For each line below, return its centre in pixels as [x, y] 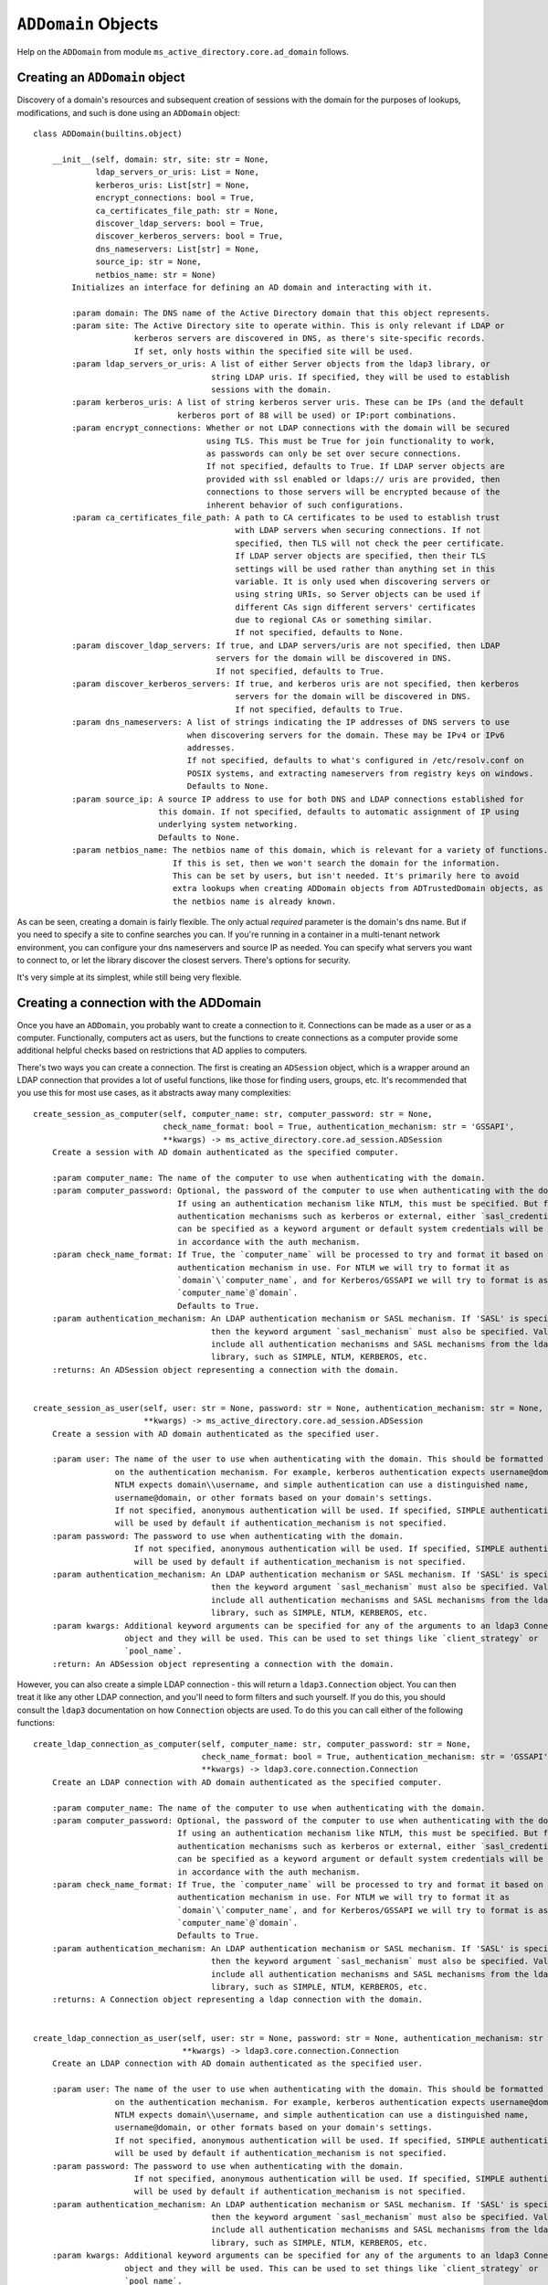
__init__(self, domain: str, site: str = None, [160, 159]
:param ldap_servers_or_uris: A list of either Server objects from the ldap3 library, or [281, 364]
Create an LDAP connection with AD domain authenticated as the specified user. [237, 2064]
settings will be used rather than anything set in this [365, 569]
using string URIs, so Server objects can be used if [358, 595]
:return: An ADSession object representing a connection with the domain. [223, 1664]
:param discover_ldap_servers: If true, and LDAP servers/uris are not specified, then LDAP [286, 645]
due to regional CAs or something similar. [334, 620]
